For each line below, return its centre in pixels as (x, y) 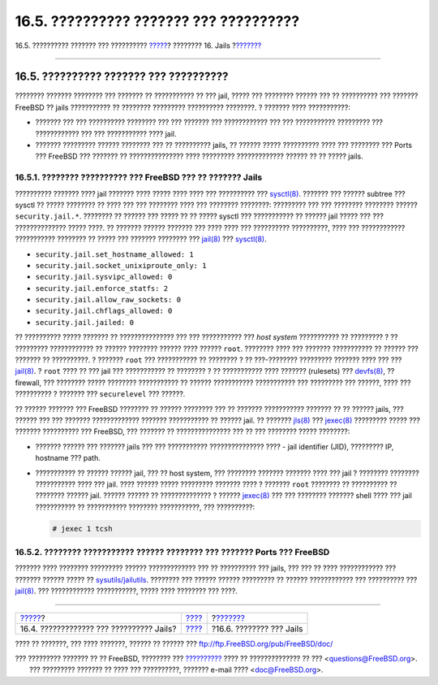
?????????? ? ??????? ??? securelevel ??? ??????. (100, 394)
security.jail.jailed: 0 (84, 322)
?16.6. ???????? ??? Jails (257, 628)
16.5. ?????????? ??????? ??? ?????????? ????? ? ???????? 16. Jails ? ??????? (138, 46)
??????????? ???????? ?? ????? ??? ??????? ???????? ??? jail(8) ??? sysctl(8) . (141, 239)
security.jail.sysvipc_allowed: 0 (104, 277)
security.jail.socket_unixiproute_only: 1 (121, 265)
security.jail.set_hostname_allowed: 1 (114, 254)
